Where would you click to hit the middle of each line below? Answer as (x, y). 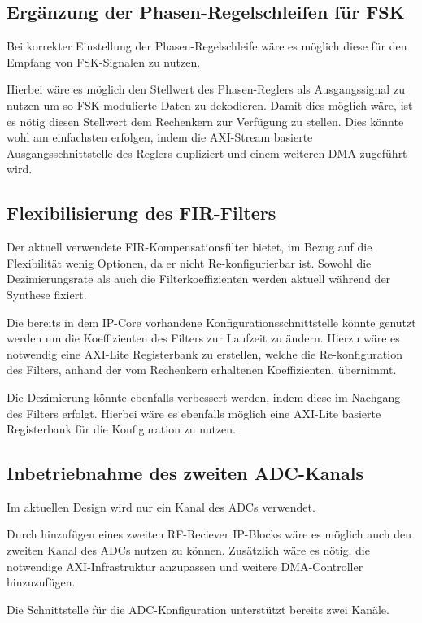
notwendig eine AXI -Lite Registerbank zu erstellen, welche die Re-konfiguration (204, 353)
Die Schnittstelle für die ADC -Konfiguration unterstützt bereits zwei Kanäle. (198, 609)
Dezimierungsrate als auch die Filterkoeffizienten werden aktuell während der (199, 279)
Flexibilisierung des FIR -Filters (141, 213)
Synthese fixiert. (47, 294)
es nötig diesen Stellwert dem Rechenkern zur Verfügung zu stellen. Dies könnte (205, 121)
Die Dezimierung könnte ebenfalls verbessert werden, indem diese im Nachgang (204, 396)
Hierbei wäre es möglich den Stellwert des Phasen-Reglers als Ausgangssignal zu (206, 89)
